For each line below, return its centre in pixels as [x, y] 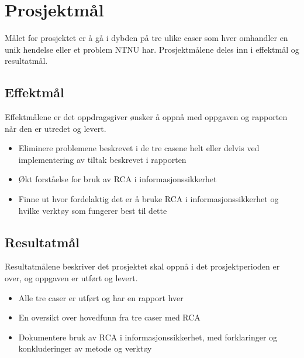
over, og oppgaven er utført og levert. [71, 278]
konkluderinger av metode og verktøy [85, 348]
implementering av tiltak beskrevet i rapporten [102, 159]
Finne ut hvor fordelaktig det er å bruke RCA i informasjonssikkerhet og [148, 199]
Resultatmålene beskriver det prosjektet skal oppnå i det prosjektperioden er [142, 266]
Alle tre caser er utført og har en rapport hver [101, 297]
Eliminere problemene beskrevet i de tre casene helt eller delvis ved [139, 148]
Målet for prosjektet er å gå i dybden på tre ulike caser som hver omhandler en [146, 38]
